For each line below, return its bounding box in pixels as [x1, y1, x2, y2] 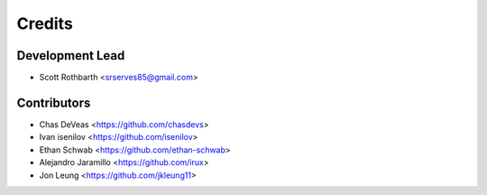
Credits [16, 14, 74, 33]
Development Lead [16, 48, 125, 63]
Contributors [16, 95, 91, 110]
